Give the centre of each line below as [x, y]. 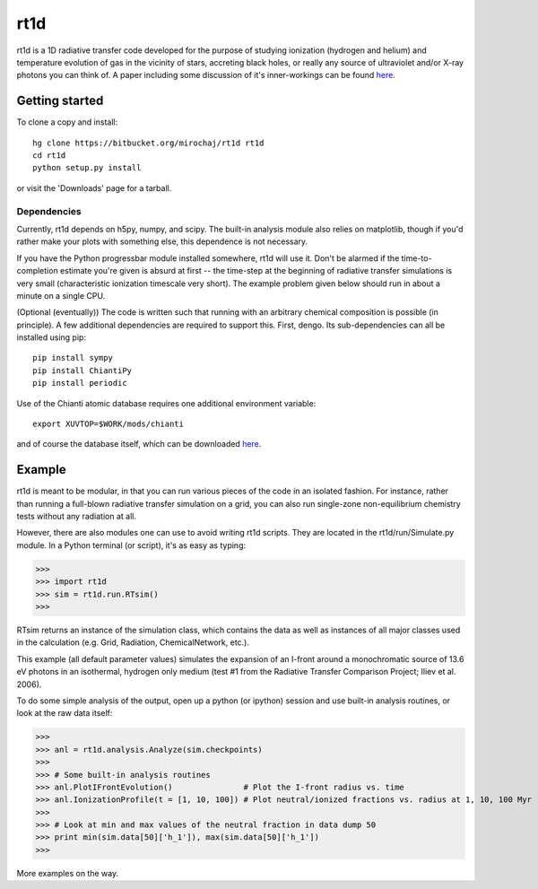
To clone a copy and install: [67, 122]
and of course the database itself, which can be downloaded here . [139, 444]
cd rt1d [49, 156]
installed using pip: [52, 337]
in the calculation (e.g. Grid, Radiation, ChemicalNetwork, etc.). [133, 642]
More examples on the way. [68, 873]
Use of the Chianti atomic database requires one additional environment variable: [166, 403]
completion [37, 271]
